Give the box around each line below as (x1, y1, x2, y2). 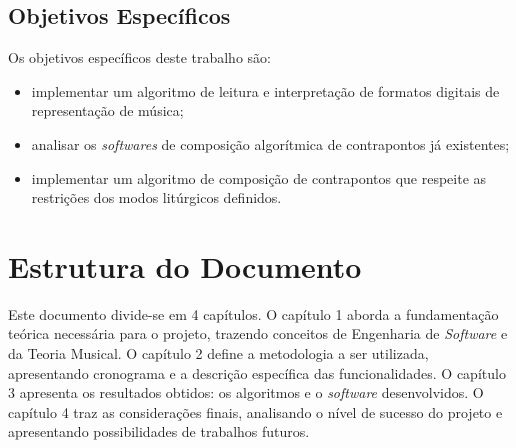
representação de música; (31, 100, 184, 121)
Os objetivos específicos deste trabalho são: (8, 47, 271, 68)
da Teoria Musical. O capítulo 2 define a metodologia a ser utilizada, (8, 343, 429, 364)
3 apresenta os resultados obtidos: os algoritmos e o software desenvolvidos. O (8, 382, 484, 403)
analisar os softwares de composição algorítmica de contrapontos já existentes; (31, 133, 510, 154)
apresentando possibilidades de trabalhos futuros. (8, 421, 310, 442)
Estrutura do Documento (8, 245, 362, 286)
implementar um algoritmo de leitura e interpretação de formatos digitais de (31, 80, 500, 101)
